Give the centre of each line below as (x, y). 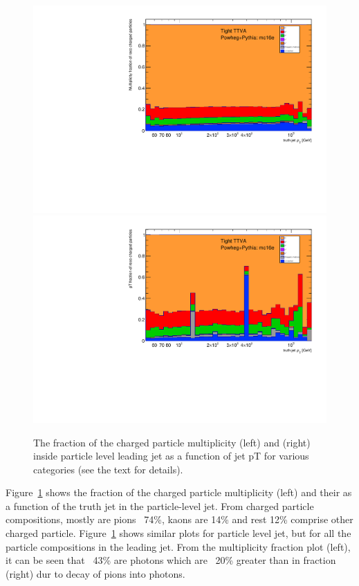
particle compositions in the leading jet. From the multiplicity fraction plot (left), (178, 546)
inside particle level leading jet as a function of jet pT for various (171, 456)
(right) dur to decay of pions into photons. (95, 573)
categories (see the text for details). (108, 469)
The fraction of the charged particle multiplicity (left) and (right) (172, 442)
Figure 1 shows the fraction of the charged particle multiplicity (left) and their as (179, 492)
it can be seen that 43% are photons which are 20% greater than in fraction (171, 560)
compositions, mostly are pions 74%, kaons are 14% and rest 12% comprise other (179, 519)
